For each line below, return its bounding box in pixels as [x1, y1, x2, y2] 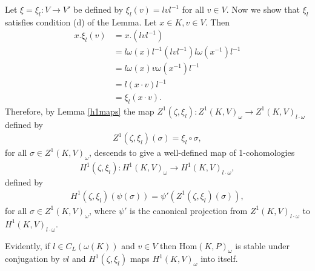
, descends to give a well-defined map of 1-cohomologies [88, 146, 295, 159]
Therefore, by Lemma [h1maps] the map [5, 104, 154, 117]
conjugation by [5, 252, 60, 265]
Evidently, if [5, 239, 50, 252]
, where [88, 204, 116, 216]
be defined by [73, 3, 124, 15]
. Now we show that [226, 3, 300, 15]
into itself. [201, 252, 238, 265]
